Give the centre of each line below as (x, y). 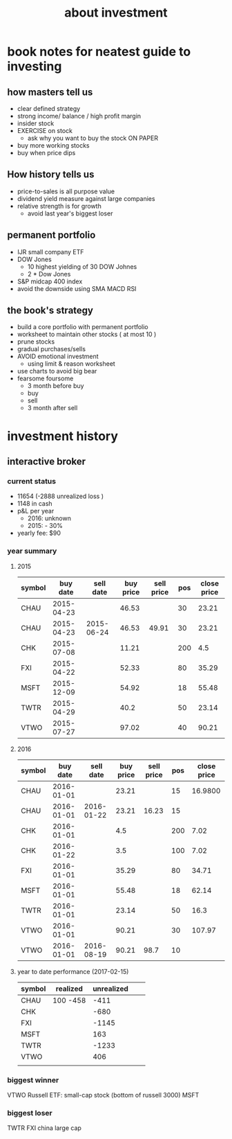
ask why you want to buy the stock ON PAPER (93, 138)
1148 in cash (35, 504)
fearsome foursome (45, 378)
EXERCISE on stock (45, 131)
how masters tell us (50, 92)
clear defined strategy (49, 108)
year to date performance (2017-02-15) (73, 971)
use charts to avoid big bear (57, 371)
